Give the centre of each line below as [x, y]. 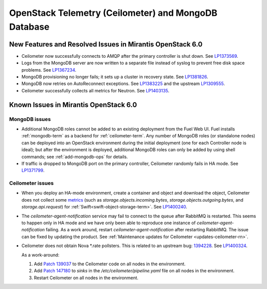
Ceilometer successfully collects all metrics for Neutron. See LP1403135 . [95, 90]
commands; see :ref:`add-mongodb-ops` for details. [75, 157]
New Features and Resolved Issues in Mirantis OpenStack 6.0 [106, 44]
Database [29, 27]
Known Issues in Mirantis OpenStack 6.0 [73, 104]
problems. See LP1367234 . [49, 70]
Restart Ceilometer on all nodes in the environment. [86, 278]
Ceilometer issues [31, 183]
